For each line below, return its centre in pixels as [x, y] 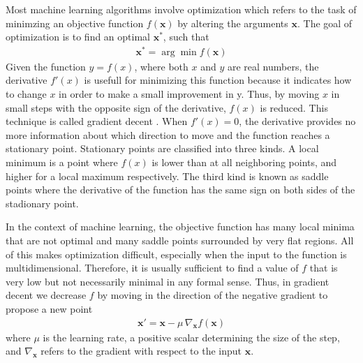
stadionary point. [42, 203]
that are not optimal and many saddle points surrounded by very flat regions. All [180, 240]
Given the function [46, 66]
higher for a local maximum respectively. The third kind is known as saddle [167, 176]
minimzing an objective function [75, 23]
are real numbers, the [273, 66]
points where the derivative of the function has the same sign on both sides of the [180, 190]
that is [324, 268]
